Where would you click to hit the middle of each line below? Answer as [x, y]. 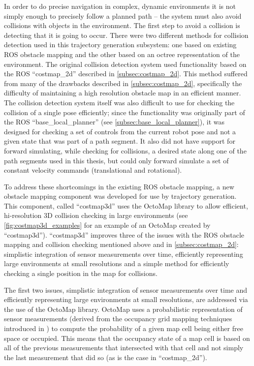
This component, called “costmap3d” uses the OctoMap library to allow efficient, [126, 205]
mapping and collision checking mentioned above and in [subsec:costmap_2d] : [121, 244]
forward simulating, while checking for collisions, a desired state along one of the [125, 150]
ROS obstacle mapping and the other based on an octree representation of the [122, 54]
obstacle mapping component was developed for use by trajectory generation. [120, 196]
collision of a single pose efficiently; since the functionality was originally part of [125, 112]
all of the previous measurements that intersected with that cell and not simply [124, 348]
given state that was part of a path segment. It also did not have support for [120, 141]
